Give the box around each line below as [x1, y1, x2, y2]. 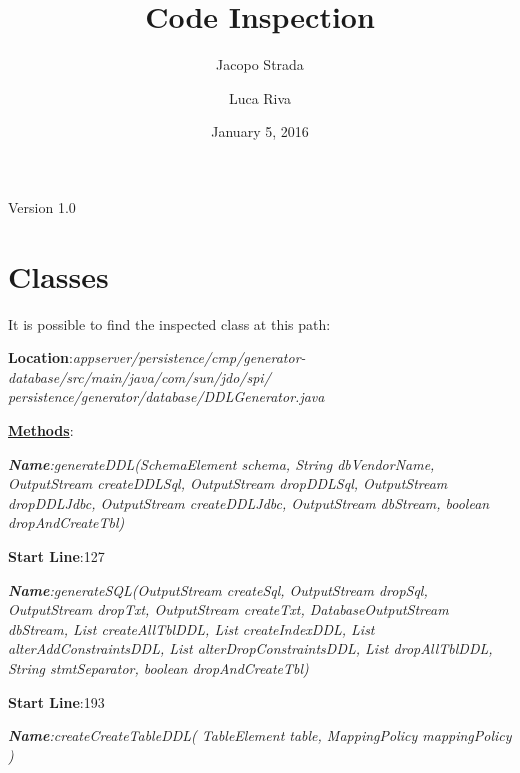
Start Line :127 [8, 545, 105, 566]
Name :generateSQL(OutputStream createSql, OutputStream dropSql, [8, 579, 428, 600]
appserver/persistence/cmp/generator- [72, 347, 306, 368]
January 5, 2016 [211, 121, 309, 142]
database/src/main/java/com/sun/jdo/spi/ [8, 366, 271, 387]
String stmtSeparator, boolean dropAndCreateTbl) [8, 657, 309, 678]
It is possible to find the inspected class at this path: [8, 313, 331, 334]
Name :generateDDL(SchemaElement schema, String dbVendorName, [8, 453, 435, 474]
